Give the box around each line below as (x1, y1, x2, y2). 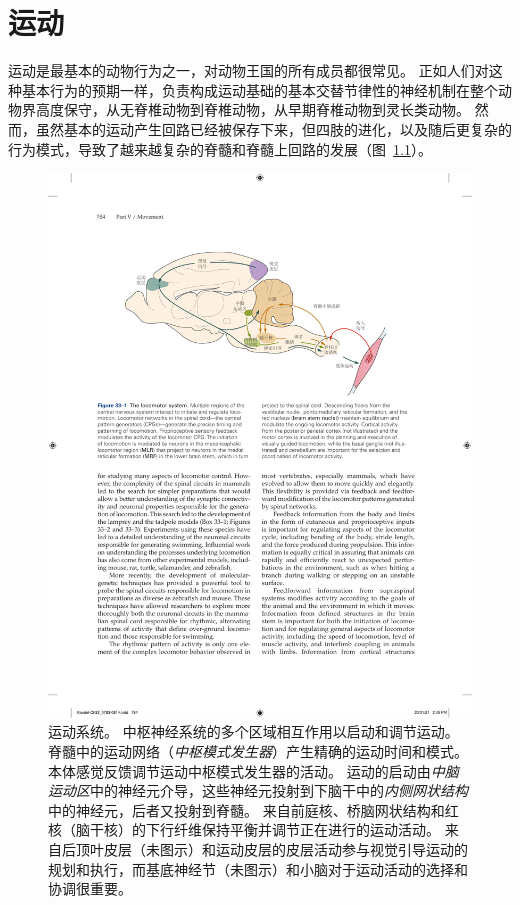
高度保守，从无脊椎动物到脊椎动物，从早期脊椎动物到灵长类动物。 (35, 99, 470, 120)
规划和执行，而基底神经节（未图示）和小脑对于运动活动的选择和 (48, 858, 468, 879)
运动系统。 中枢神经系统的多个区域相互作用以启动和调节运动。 (48, 721, 459, 742)
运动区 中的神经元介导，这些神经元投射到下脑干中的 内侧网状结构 (48, 780, 468, 801)
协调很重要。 (48, 878, 132, 899)
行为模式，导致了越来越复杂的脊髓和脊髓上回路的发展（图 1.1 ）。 (8, 138, 432, 159)
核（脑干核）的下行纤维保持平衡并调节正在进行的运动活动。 (48, 819, 440, 840)
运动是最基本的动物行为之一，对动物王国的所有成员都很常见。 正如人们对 (8, 60, 489, 81)
